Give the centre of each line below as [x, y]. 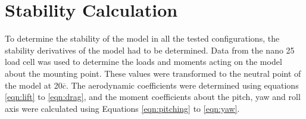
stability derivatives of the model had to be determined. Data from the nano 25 [150, 50]
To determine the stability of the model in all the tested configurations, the [142, 38]
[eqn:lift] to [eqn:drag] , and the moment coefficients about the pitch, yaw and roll [153, 97]
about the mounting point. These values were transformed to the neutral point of [153, 73]
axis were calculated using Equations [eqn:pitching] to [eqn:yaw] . [122, 108]
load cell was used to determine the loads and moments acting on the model [143, 62]
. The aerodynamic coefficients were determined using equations [182, 85]
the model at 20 [34, 85]
